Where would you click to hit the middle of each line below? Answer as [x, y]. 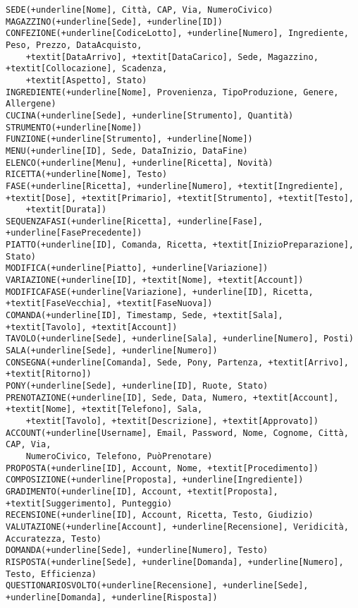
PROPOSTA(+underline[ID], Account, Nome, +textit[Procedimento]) [162, 468]
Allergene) [31, 104]
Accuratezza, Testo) [54, 539]
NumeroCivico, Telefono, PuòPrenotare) [119, 456]
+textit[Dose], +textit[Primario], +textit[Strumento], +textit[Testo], [180, 198]
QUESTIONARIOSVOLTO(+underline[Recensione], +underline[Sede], [157, 586]
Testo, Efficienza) [51, 574]
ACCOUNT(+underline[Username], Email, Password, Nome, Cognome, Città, [177, 433]
